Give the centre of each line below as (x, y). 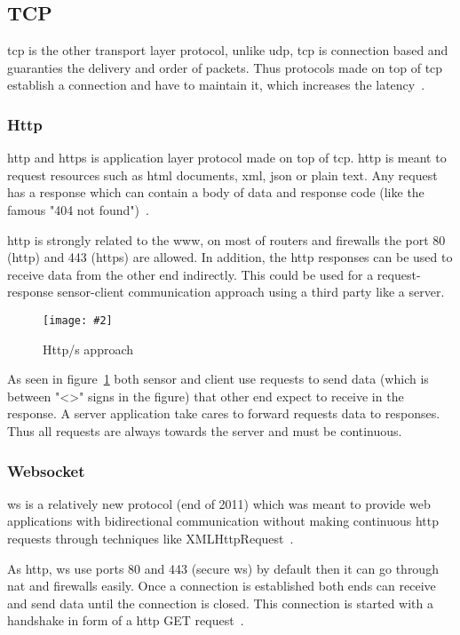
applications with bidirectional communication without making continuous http (223, 521)
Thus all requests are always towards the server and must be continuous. (205, 430)
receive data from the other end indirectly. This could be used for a (190, 274)
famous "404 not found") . (78, 209)
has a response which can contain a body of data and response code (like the (216, 192)
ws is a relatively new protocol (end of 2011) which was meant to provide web (219, 503)
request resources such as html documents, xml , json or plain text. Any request (222, 175)
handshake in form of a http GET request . (126, 620)
